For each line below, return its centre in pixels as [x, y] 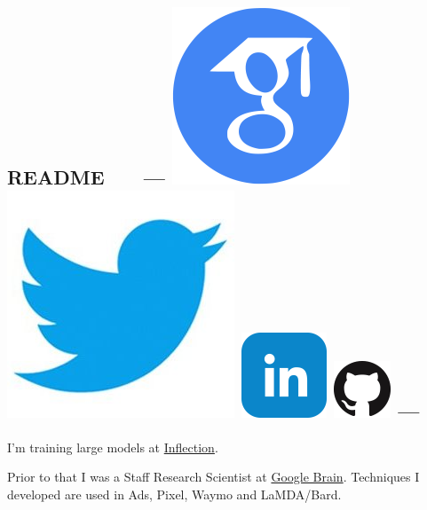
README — [86, 177]
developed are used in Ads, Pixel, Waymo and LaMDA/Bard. [174, 494]
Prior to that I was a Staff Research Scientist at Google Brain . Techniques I [213, 477]
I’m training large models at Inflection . [113, 447]
